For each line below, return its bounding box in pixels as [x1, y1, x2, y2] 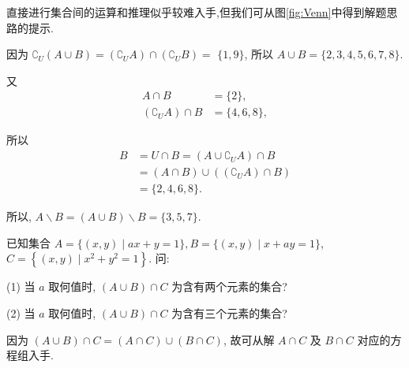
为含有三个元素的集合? [171, 304, 287, 321]
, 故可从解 [223, 331, 275, 348]
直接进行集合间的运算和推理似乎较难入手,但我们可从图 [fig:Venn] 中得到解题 [6, 4, 387, 20]
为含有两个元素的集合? [171, 278, 287, 295]
